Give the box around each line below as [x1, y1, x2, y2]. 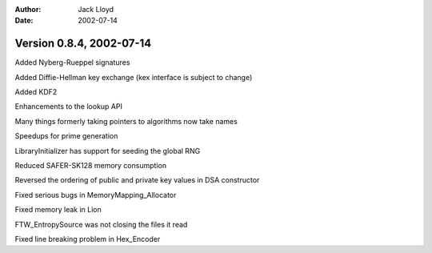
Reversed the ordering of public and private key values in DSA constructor [14, 175, 260, 185]
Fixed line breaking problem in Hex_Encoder [14, 234, 161, 243]
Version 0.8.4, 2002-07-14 [14, 37, 152, 50]
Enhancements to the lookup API [14, 102, 123, 111]
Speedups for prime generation [14, 131, 118, 141]
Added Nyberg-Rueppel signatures [14, 58, 130, 67]
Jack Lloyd [78, 5, 114, 14]
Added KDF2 [14, 87, 58, 97]
